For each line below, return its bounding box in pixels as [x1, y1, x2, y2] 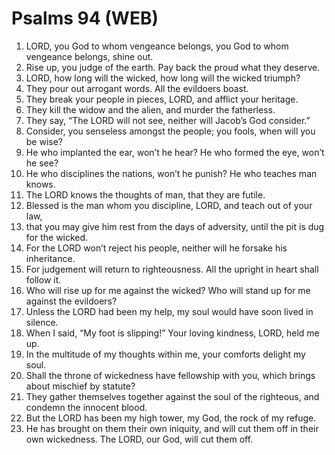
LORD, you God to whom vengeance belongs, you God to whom [25, 40, 289, 52]
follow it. [25, 273, 62, 286]
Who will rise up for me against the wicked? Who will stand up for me [25, 284, 311, 296]
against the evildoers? [25, 295, 118, 307]
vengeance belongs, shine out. [25, 50, 154, 62]
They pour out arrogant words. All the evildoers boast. [25, 82, 249, 94]
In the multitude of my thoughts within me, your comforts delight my [25, 348, 306, 360]
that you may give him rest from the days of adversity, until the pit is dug [25, 220, 325, 232]
